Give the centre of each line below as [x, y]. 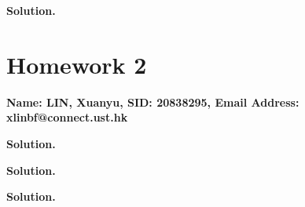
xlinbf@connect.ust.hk [67, 117]
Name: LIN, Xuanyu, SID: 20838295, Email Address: [153, 102]
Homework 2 [77, 64]
